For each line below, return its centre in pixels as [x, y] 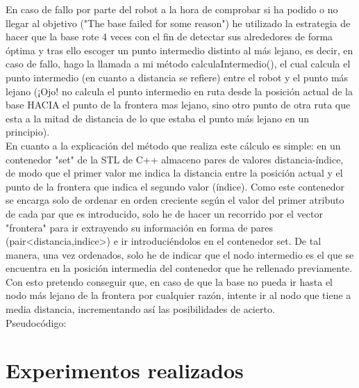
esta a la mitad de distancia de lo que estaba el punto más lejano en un [157, 118]
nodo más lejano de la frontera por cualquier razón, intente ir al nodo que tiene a [178, 295]
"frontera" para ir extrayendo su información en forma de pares [140, 227]
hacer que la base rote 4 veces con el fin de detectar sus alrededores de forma [169, 37]
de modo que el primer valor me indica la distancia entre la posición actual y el [174, 173]
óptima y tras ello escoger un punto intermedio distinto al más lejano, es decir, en [179, 50]
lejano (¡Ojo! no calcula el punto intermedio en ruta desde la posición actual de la [179, 91]
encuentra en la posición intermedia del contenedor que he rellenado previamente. [179, 268]
